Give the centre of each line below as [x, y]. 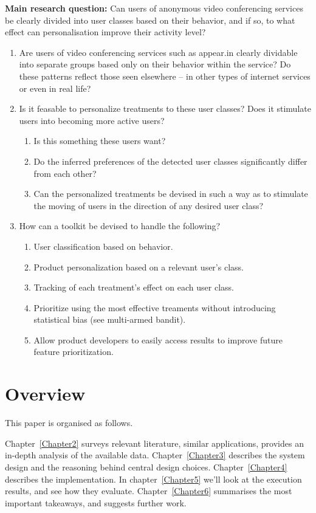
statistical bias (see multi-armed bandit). [110, 319]
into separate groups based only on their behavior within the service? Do [155, 64]
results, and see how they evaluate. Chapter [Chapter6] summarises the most [149, 491]
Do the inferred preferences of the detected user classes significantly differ [170, 161]
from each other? [65, 173]
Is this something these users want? [100, 141]
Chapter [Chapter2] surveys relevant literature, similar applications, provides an [154, 443]
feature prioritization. [74, 352]
